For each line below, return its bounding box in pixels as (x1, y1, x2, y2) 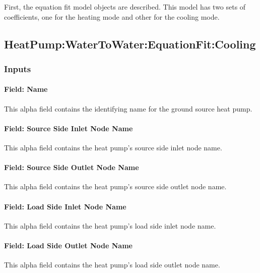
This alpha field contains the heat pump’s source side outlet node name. (4, 181, 227, 192)
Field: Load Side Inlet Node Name (4, 201, 126, 211)
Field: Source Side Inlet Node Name (4, 123, 133, 133)
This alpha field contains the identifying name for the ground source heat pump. (4, 103, 252, 114)
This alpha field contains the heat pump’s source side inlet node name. (4, 142, 222, 152)
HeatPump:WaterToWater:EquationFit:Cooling (4, 36, 256, 51)
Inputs (4, 62, 31, 75)
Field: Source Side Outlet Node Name (4, 162, 139, 173)
